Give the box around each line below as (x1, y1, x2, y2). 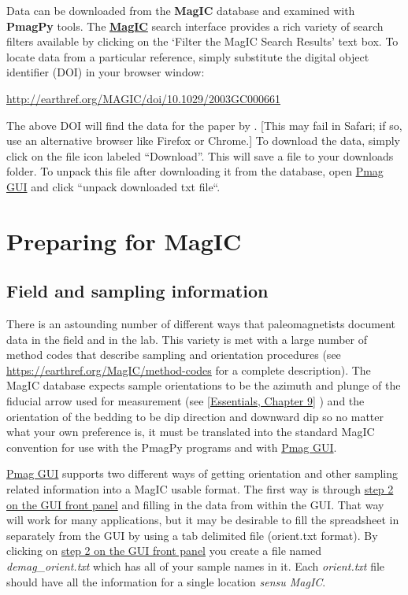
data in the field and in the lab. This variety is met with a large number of (6, 331, 367, 347)
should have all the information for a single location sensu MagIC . (6, 573, 326, 589)
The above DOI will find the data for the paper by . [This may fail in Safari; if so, (6, 116, 402, 133)
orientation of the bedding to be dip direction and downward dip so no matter (6, 408, 384, 424)
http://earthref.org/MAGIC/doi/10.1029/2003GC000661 (6, 90, 281, 106)
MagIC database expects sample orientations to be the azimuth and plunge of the (6, 377, 401, 394)
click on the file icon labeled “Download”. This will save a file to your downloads (6, 147, 394, 164)
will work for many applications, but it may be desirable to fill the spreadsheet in (6, 512, 399, 528)
